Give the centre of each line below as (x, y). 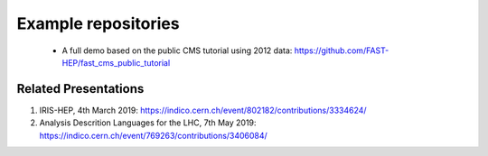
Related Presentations (80, 89)
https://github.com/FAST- (342, 50)
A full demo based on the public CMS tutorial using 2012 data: (177, 50)
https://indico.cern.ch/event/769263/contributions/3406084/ (154, 135)
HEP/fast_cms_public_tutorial (116, 62)
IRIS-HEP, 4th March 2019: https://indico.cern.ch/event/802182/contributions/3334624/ (203, 110)
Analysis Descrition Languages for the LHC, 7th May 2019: (148, 123)
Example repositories (98, 23)
